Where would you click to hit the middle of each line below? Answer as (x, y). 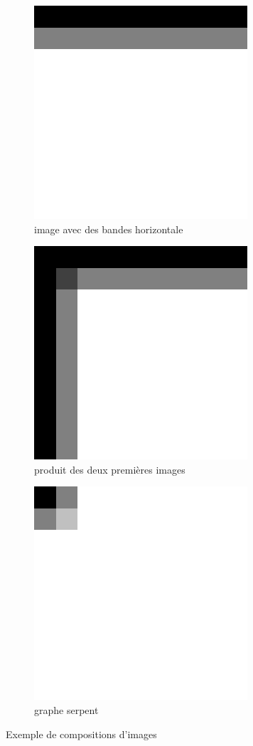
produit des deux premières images (110, 469)
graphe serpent (66, 709)
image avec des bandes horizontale (109, 229)
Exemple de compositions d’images (81, 734)
